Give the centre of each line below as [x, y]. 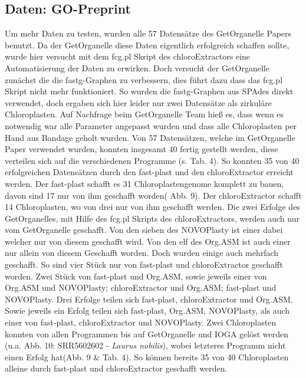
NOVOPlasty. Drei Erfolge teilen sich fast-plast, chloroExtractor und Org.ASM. [149, 299]
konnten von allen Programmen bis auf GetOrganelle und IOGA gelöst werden [147, 333]
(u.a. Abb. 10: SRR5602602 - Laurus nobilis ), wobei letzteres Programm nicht [145, 345]
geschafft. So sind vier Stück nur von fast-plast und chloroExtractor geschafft [144, 264]
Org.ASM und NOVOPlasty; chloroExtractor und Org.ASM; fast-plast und [141, 287]
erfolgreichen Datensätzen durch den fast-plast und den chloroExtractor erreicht [149, 172]
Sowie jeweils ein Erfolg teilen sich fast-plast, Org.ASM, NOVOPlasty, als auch [147, 310]
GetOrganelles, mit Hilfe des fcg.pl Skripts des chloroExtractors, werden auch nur [152, 218]
